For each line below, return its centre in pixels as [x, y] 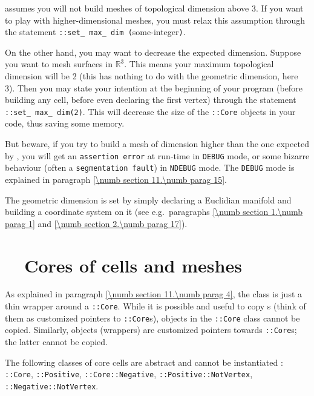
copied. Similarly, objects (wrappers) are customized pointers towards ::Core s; [151, 330]
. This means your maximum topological [199, 64]
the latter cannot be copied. [56, 342]
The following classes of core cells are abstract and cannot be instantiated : [144, 362]
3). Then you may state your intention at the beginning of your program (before [154, 87]
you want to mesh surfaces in [59, 64]
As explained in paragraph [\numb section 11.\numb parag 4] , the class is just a [154, 294]
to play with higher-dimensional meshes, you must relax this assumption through [155, 20]
